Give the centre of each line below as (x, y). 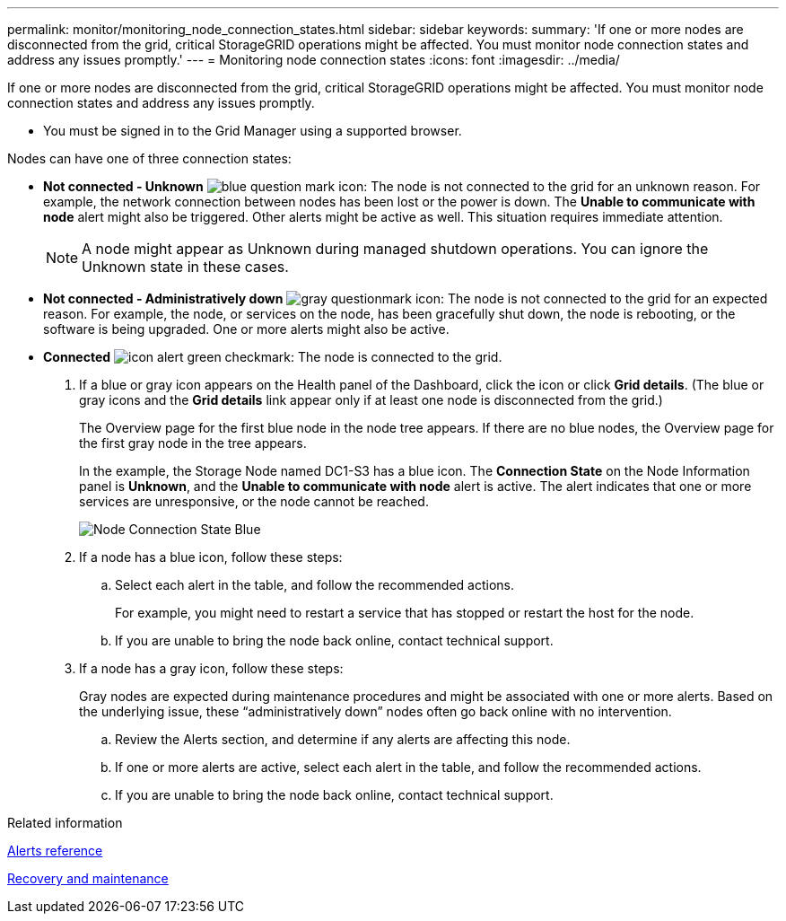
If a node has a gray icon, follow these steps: (211, 668)
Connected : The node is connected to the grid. (273, 357)
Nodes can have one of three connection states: (149, 158)
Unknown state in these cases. (185, 267)
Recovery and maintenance (88, 878)
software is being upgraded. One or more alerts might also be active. (246, 329)
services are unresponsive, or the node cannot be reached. (254, 501)
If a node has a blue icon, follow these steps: (211, 557)
